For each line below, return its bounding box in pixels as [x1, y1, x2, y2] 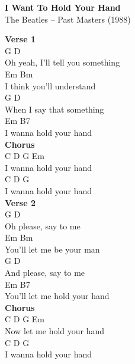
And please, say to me [5, 266, 85, 279]
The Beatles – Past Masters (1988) [5, 13, 131, 25]
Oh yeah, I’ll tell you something [5, 56, 120, 69]
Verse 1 [5, 33, 36, 45]
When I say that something [5, 102, 104, 115]
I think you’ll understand [5, 79, 96, 92]
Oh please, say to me [5, 219, 81, 232]
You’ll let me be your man [5, 242, 100, 255]
